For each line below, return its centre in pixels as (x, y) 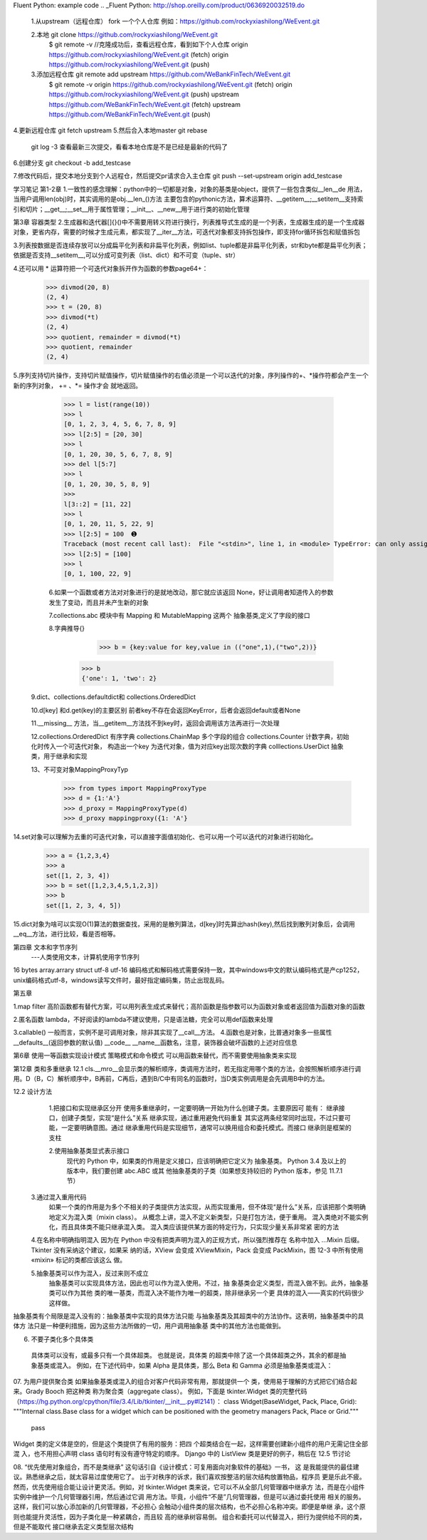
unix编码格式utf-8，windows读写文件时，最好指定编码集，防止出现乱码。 (121, 980)
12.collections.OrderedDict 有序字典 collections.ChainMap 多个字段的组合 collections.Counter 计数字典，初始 (190, 736)
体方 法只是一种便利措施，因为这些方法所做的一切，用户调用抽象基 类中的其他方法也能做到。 (149, 1326)
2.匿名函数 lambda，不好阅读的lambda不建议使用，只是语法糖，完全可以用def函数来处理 (143, 1019)
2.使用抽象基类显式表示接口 (89, 1151)
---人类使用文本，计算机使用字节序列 (85, 957)
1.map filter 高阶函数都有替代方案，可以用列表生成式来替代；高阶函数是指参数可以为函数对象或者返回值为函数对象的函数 (189, 1006)
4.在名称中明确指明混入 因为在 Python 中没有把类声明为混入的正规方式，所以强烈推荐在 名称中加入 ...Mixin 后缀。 (197, 1240)
